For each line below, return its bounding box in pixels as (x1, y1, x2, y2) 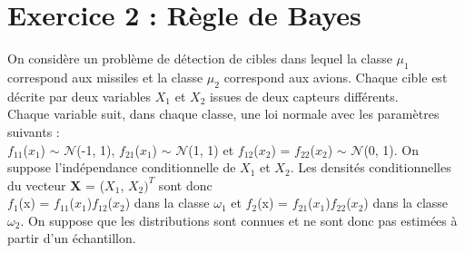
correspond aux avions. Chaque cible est (223, 67, 448, 86)
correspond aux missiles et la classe (7, 67, 203, 86)
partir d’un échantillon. (7, 229, 136, 248)
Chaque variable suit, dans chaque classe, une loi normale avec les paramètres (7, 104, 440, 123)
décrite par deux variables (7, 86, 152, 105)
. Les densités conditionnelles (290, 158, 451, 177)
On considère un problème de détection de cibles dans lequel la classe (7, 49, 392, 68)
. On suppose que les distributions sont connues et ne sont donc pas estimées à (20, 210, 458, 229)
